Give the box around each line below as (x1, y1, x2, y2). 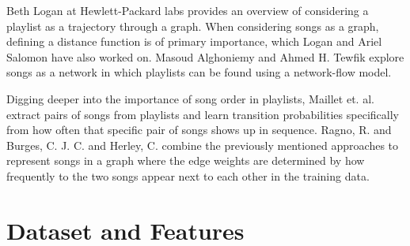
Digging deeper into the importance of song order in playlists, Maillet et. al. (6, 90, 374, 106)
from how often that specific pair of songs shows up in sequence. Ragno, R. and (6, 121, 392, 138)
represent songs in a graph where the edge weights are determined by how (6, 152, 365, 169)
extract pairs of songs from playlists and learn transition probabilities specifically (6, 106, 399, 122)
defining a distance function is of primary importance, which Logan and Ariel (6, 33, 382, 50)
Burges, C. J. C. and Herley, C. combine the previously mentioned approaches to (6, 136, 399, 153)
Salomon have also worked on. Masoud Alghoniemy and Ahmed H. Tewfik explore (6, 48, 404, 65)
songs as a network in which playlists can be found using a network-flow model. (6, 64, 392, 80)
